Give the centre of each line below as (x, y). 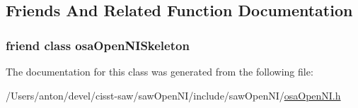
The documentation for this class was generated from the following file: (160, 71)
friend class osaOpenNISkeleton (98, 45)
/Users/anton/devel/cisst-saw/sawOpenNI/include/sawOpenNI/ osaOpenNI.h (173, 95)
